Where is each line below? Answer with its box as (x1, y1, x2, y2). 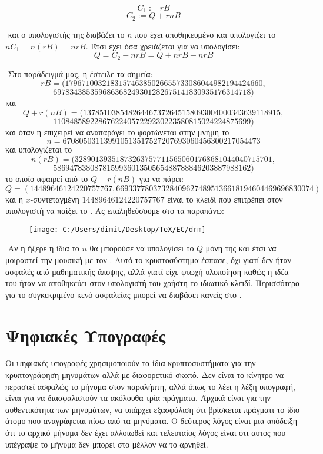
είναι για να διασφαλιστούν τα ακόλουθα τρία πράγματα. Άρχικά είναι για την (5, 392, 271, 404)
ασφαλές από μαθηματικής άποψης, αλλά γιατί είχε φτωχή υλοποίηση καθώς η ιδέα (5, 265, 289, 277)
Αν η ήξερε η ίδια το (8, 242, 79, 254)
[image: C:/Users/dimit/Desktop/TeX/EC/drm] (29, 225, 206, 234)
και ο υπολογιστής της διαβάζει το (8, 28, 125, 40)
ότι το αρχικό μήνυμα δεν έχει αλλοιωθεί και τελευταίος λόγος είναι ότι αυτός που (5, 426, 286, 439)
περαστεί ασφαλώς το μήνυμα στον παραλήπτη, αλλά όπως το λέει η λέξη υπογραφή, (5, 380, 295, 392)
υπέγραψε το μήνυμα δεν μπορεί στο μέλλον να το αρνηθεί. (5, 438, 208, 450)
